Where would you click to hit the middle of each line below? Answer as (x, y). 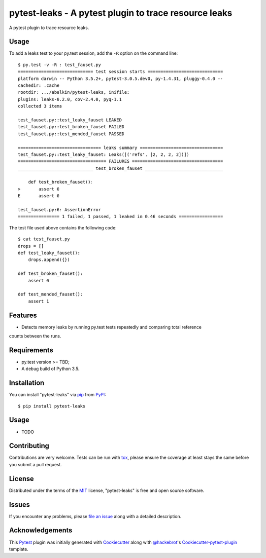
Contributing (29, 446)
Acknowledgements (41, 530)
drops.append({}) (49, 260)
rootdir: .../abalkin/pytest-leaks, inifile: (74, 92)
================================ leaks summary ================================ (120, 148)
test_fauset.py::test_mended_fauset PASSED (71, 134)
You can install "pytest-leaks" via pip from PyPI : (58, 395)
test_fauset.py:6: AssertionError (59, 210)
